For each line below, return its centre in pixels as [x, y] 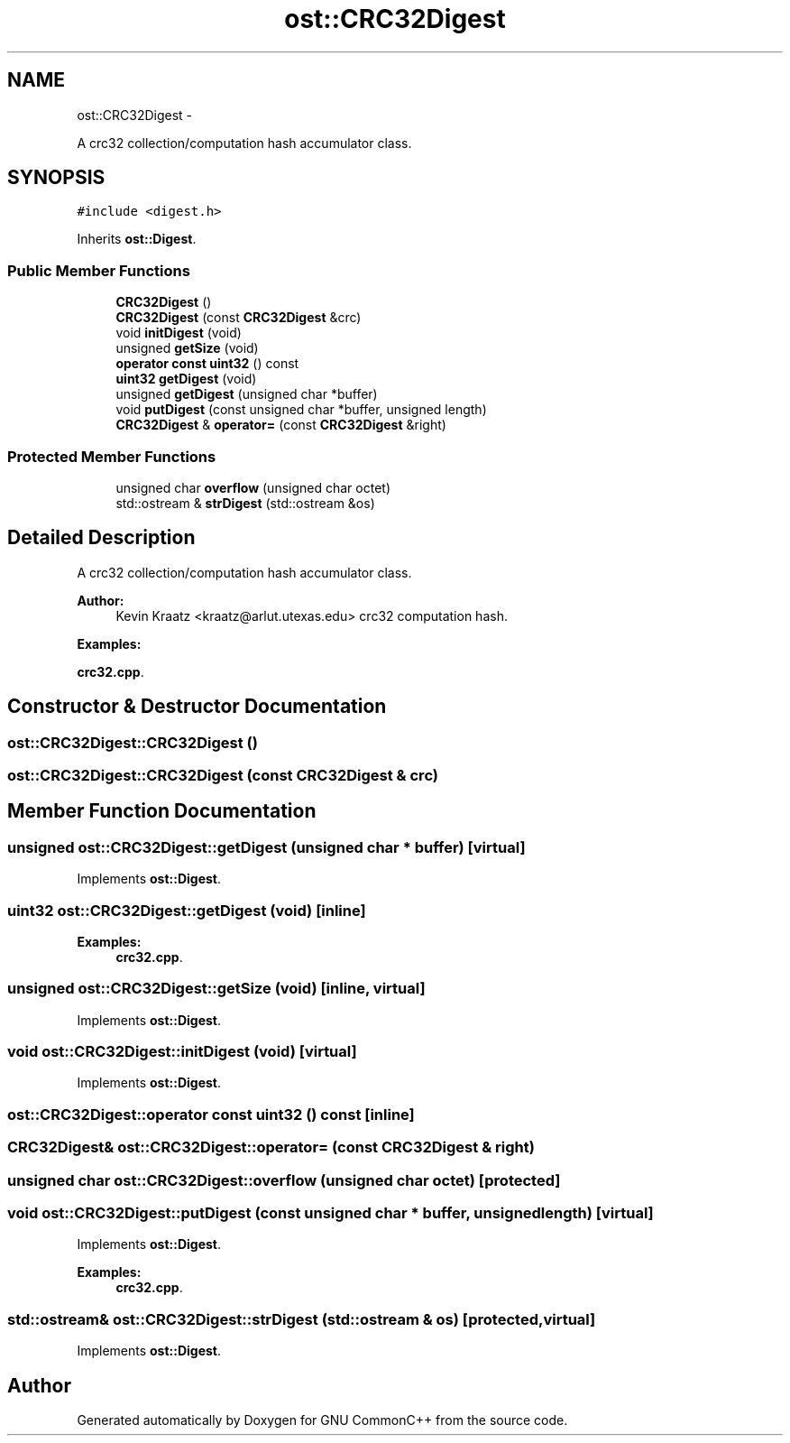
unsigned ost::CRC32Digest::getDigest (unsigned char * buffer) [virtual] [266, 847]
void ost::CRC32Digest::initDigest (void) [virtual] [182, 1052]
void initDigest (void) [179, 333]
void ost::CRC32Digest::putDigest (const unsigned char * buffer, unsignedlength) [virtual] [331, 1212]
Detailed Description [101, 538]
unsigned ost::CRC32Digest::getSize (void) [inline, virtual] [216, 989]
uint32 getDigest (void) [186, 379]
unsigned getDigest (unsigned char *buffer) [247, 394]
